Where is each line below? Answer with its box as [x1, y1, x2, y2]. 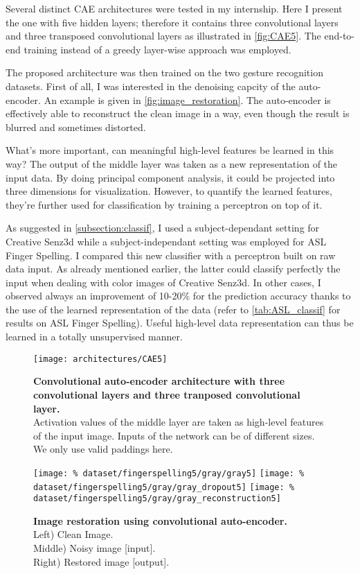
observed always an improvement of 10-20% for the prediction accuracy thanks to [6, 288, 351, 303]
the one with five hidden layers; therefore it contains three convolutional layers [6, 15, 339, 29]
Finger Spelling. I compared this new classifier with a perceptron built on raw [6, 247, 336, 262]
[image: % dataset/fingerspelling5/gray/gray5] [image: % [33, 468, 305, 478]
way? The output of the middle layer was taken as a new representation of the [6, 156, 338, 171]
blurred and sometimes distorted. [6, 119, 146, 134]
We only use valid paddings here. [33, 442, 173, 456]
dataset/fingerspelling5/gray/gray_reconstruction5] [33, 494, 281, 504]
